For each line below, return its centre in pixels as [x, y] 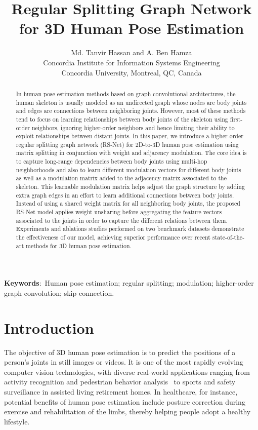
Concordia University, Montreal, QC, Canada [132, 72]
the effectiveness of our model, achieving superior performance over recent [113, 237]
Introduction [49, 327]
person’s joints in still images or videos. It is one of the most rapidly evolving [124, 362]
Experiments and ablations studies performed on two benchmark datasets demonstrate [130, 229]
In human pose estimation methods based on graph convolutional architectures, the [126, 93]
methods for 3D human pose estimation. [78, 245]
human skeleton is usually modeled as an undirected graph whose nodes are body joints [131, 102]
